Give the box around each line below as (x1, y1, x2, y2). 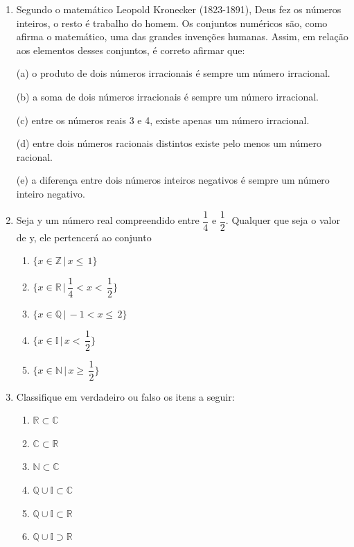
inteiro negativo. (16, 186, 86, 200)
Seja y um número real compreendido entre (16, 213, 200, 227)
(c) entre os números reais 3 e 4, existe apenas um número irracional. (16, 112, 310, 127)
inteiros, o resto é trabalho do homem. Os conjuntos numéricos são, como (16, 15, 328, 30)
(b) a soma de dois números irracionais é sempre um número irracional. (16, 89, 319, 103)
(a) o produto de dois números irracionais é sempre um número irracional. (16, 66, 330, 80)
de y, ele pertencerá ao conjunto (16, 229, 152, 244)
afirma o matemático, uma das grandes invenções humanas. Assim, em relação (16, 29, 348, 44)
